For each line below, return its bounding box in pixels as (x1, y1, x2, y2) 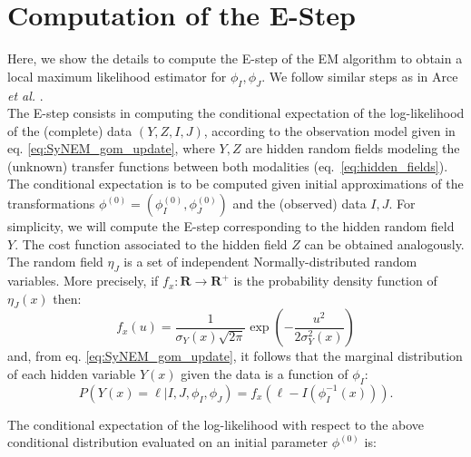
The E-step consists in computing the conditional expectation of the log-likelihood (7, 103, 465, 122)
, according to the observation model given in (203, 121, 456, 140)
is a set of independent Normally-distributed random (123, 252, 417, 271)
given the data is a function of (181, 365, 348, 384)
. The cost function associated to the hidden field (15, 234, 288, 253)
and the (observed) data (232, 194, 367, 213)
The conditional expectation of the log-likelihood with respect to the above (7, 414, 425, 433)
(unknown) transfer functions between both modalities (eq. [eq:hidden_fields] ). (7, 156, 448, 175)
